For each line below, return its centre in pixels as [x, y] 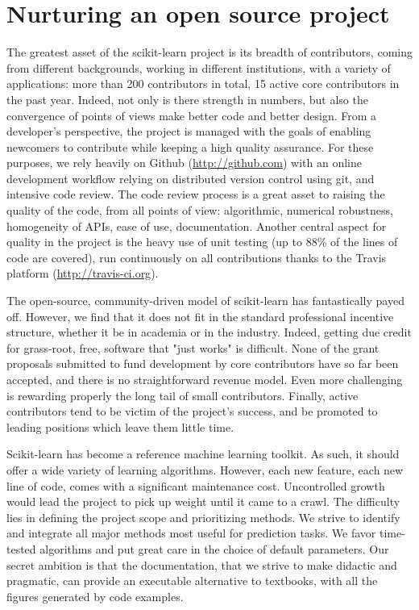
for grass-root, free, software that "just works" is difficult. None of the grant [193, 347]
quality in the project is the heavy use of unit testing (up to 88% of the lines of [202, 242]
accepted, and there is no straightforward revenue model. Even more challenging [205, 379]
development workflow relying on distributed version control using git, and [191, 178]
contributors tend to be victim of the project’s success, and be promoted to [192, 411]
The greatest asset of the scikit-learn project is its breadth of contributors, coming [209, 52]
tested [21, 548]
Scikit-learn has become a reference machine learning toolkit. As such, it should [203, 454]
